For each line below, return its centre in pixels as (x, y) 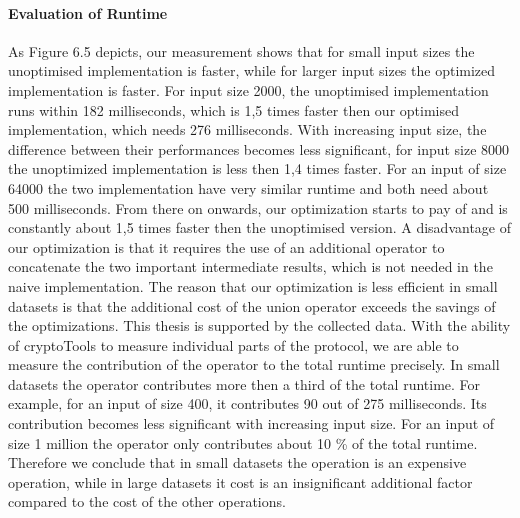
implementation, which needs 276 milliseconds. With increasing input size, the (247, 129)
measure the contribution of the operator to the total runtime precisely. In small (254, 364)
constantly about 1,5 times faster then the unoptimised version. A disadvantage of (259, 227)
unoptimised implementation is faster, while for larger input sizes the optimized (252, 70)
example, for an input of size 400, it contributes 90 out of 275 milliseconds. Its (247, 403)
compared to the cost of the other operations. (147, 501)
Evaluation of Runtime (88, 12)
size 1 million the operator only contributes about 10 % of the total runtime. (243, 442)
